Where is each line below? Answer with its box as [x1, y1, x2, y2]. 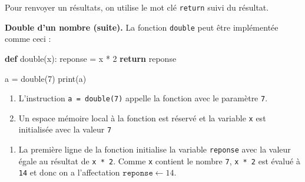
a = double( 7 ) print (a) [5, 72, 87, 84]
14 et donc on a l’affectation [18, 166, 120, 178]
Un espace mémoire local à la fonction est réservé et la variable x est [18, 111, 266, 124]
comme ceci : [5, 32, 51, 45]
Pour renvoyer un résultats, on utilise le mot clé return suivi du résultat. [5, 1, 269, 13]
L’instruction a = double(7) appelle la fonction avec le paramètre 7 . [18, 92, 268, 104]
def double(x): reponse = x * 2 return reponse [5, 52, 177, 64]
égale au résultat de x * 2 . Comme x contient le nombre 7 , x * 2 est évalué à [18, 154, 300, 167]
